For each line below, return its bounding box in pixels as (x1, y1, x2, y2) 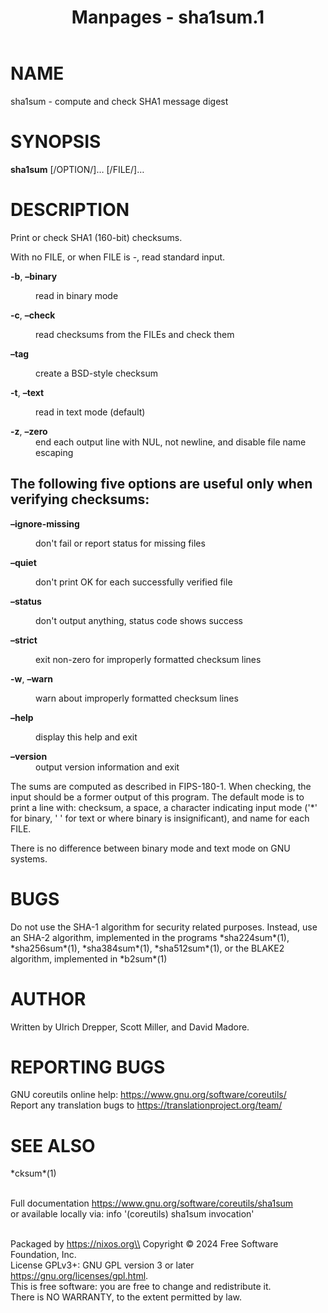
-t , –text (10, 386, 45, 398)
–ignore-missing (10, 517, 80, 530)
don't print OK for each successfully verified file (35, 576, 233, 588)
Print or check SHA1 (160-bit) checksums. (10, 231, 183, 243)
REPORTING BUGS (10, 1056, 166, 1078)
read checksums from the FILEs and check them (35, 328, 235, 340)
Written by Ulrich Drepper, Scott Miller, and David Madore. (10, 1021, 250, 1033)
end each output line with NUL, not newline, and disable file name (35, 436, 307, 448)
